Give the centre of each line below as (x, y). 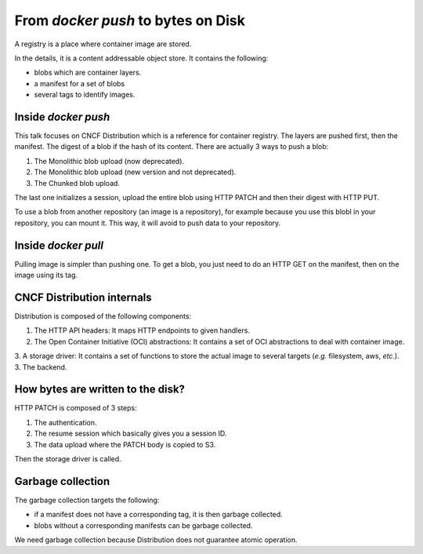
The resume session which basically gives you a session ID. (130, 434)
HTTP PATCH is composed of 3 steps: (76, 408)
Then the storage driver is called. (68, 458)
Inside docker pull (59, 245)
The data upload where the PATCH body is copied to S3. (125, 444)
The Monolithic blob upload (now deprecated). (109, 161)
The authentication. (65, 422)
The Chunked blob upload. (77, 183)
